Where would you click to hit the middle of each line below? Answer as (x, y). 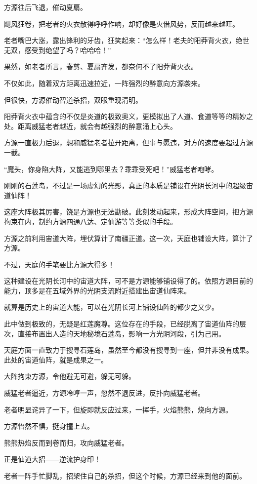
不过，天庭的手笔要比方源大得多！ (59, 264)
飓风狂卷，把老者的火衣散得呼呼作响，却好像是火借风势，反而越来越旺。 (122, 23)
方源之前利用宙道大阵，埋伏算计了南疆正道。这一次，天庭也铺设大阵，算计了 (128, 238)
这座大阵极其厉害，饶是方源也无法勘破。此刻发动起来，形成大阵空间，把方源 (128, 212)
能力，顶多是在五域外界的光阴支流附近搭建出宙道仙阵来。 (97, 290)
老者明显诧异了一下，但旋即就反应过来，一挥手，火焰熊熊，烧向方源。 (118, 409)
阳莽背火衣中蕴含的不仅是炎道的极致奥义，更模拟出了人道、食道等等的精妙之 (128, 116)
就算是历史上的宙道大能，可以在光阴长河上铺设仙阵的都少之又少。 (111, 307)
